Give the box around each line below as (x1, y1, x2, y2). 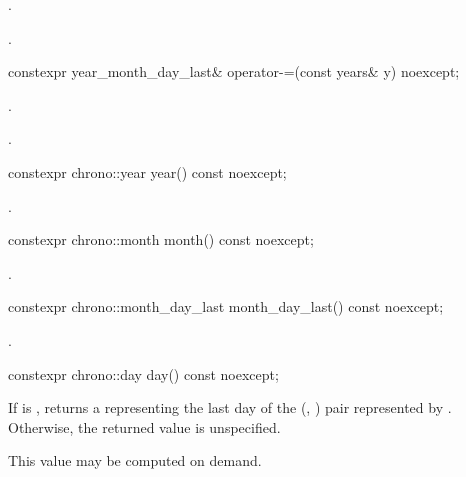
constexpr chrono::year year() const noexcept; (8, 161, 287, 182)
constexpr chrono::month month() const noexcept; (8, 229, 314, 250)
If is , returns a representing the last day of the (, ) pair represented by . (8, 397, 452, 418)
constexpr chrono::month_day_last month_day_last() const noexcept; (8, 296, 444, 317)
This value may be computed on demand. (8, 450, 262, 471)
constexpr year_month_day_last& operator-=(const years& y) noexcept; (8, 61, 460, 82)
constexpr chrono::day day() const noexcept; (8, 363, 279, 384)
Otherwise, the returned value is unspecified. (8, 416, 281, 437)
